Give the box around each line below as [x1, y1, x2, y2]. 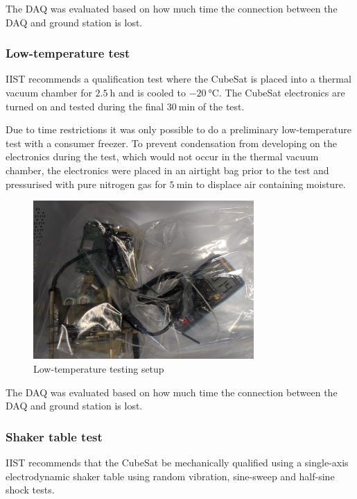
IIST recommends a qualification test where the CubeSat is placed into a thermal [6, 71, 351, 86]
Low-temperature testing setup [33, 362, 164, 375]
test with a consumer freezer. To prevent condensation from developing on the [6, 135, 337, 150]
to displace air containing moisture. [195, 176, 346, 191]
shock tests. [6, 482, 55, 497]
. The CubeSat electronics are [218, 85, 345, 99]
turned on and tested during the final [6, 99, 164, 113]
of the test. [198, 99, 245, 113]
